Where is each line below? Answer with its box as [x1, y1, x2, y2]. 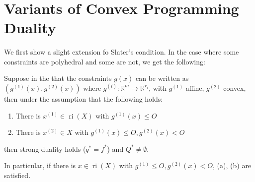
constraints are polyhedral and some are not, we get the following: [4, 56, 205, 66]
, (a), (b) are [213, 160, 252, 171]
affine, [185, 82, 204, 93]
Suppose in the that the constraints [4, 73, 112, 83]
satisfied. [4, 170, 31, 180]
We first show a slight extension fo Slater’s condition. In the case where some [4, 47, 239, 57]
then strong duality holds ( [4, 143, 86, 154]
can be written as [136, 73, 189, 83]
